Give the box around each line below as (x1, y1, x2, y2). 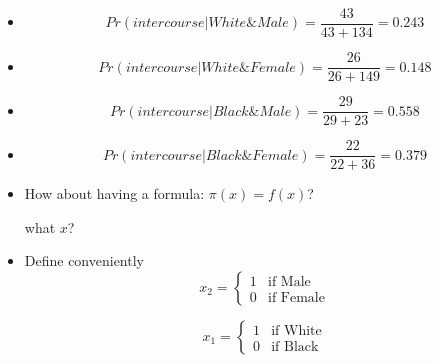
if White (271, 323, 322, 338)
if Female (268, 290, 325, 305)
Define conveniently (24, 250, 144, 271)
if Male (268, 274, 311, 289)
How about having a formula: (24, 183, 205, 204)
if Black (271, 339, 319, 354)
